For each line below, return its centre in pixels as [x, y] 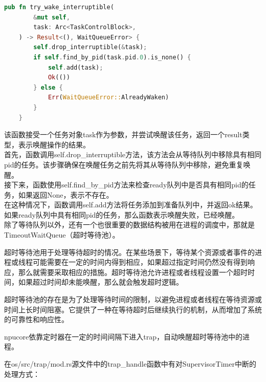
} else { [48, 87]
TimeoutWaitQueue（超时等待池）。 [62, 235]
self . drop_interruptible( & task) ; [90, 47]
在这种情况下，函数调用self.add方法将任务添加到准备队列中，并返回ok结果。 [131, 205]
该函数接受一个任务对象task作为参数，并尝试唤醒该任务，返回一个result [123, 134]
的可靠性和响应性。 [36, 319]
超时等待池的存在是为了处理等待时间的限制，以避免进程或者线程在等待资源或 [133, 299]
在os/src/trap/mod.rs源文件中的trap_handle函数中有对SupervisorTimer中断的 [130, 364]
